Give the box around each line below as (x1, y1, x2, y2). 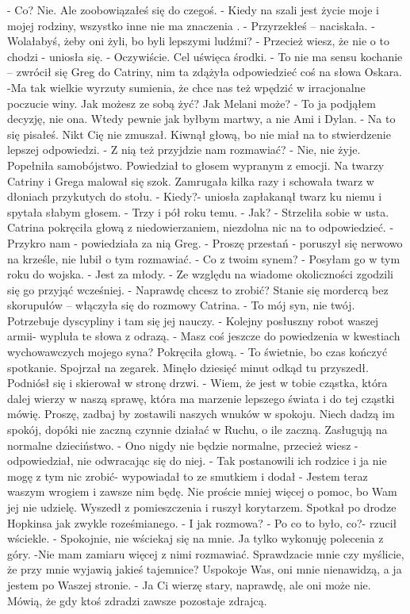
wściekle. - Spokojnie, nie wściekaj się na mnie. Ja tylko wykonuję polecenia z (7, 530, 384, 547)
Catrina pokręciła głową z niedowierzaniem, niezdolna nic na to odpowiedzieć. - (7, 219, 394, 236)
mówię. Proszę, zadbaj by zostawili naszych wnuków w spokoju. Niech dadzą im (7, 405, 395, 422)
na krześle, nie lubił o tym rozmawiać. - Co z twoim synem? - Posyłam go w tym (7, 250, 400, 267)
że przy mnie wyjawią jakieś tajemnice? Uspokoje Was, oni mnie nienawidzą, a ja (7, 561, 402, 578)
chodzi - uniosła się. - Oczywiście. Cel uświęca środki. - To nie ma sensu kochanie (7, 48, 403, 64)
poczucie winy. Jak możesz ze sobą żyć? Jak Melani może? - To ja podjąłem (7, 94, 376, 111)
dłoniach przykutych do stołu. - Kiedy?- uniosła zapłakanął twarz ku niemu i (7, 188, 382, 205)
